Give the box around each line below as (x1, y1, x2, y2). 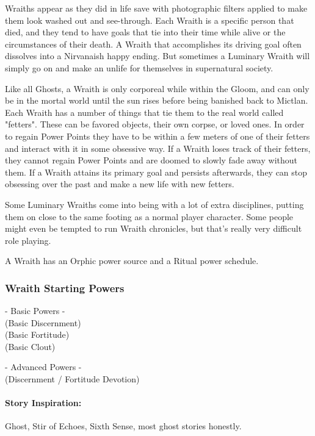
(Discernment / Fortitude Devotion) (5, 373, 140, 385)
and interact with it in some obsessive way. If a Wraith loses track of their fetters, (5, 141, 311, 154)
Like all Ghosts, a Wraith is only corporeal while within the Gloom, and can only (5, 82, 310, 95)
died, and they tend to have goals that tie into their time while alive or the (5, 26, 286, 38)
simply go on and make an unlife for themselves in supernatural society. (5, 61, 273, 74)
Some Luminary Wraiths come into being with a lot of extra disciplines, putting (5, 198, 304, 210)
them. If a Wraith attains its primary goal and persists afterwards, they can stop (5, 165, 308, 178)
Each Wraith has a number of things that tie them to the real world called (5, 105, 284, 118)
